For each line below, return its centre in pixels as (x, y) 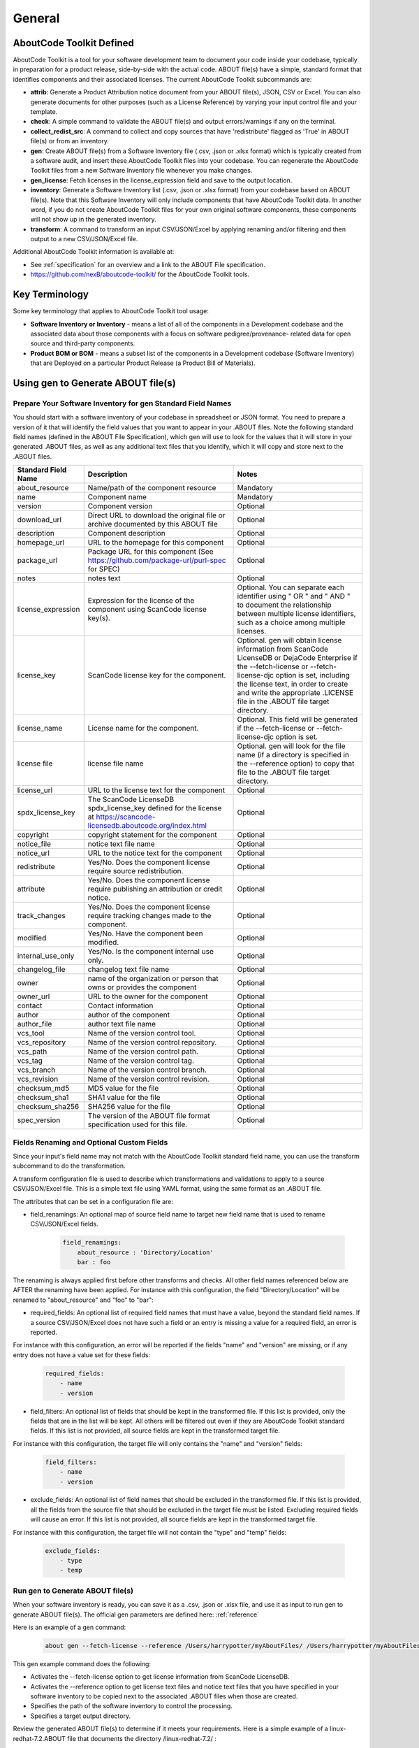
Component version (120, 506)
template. (44, 112)
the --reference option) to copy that (296, 764)
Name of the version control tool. (142, 1033)
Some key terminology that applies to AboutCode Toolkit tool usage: (111, 311)
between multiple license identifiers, (296, 614)
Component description (126, 533)
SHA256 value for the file (129, 1107)
